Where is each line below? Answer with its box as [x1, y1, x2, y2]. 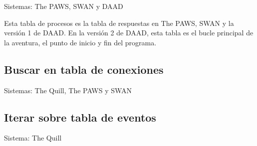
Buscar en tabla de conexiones [4, 61, 164, 77]
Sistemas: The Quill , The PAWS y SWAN [4, 85, 132, 95]
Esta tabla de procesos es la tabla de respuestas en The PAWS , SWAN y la [4, 17, 234, 28]
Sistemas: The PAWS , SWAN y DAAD [4, 1, 123, 11]
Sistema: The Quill [4, 133, 62, 143]
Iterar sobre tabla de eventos [4, 109, 156, 125]
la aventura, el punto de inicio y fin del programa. [4, 37, 157, 47]
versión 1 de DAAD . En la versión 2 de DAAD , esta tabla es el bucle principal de [4, 27, 254, 38]
